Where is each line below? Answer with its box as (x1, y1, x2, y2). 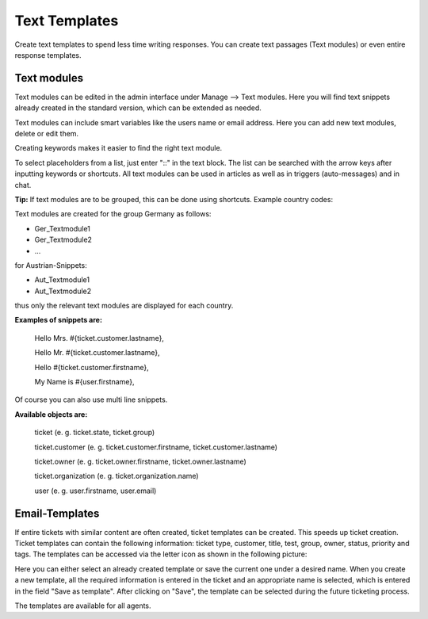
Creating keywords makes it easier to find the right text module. (14, 143, 223, 153)
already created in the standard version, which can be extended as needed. (14, 103, 262, 113)
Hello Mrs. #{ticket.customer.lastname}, (34, 333, 164, 342)
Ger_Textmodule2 (34, 235, 93, 245)
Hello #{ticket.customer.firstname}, (34, 362, 150, 372)
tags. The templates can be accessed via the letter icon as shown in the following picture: (14, 549, 308, 559)
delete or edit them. (14, 129, 79, 139)
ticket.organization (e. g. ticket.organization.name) (34, 472, 199, 481)
